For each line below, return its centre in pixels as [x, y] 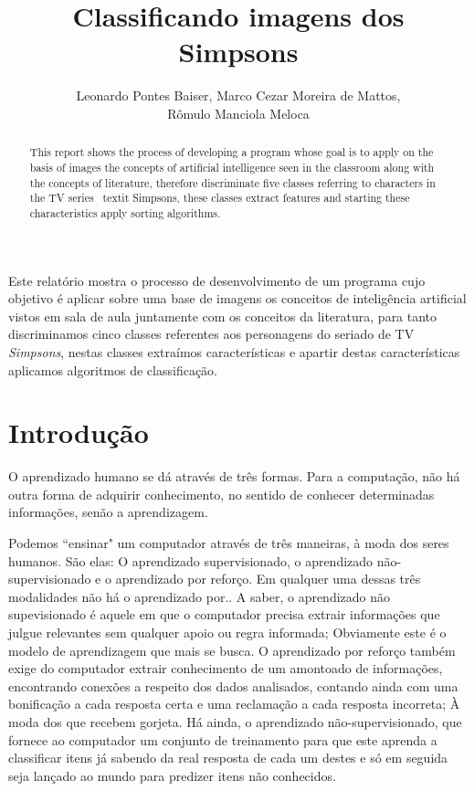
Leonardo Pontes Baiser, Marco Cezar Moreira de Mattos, [238, 95]
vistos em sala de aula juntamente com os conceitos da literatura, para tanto [223, 316]
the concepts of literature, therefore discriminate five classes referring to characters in [232, 182]
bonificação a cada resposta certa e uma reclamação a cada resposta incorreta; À [234, 704]
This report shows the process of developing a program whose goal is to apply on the [232, 152]
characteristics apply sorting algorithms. [125, 212]
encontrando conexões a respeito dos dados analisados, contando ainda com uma [233, 686]
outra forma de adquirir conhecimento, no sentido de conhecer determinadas [221, 494]
